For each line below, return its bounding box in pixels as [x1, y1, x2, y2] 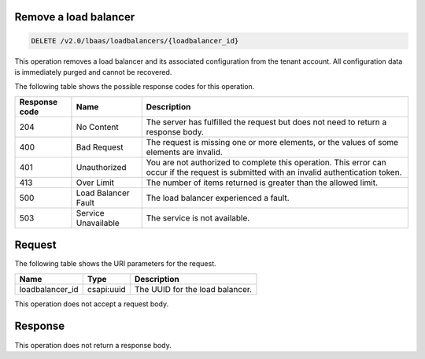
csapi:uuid [87, 283, 126, 294]
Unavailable [76, 217, 120, 228]
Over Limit [76, 177, 114, 188]
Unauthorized [76, 161, 127, 172]
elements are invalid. [146, 146, 224, 157]
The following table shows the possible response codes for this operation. [14, 82, 255, 91]
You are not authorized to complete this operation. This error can [146, 157, 386, 168]
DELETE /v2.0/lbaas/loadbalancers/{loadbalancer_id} [31, 36, 239, 45]
